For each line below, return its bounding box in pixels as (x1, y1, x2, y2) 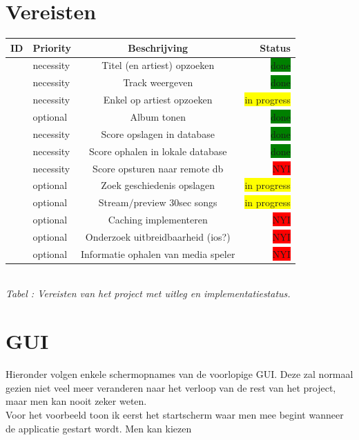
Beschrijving (128, 40, 188, 54)
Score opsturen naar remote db (93, 161, 224, 175)
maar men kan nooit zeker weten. (6, 394, 147, 408)
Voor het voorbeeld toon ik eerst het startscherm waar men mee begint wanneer (6, 407, 344, 421)
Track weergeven (123, 75, 193, 90)
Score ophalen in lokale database (88, 143, 227, 158)
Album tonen (130, 110, 186, 123)
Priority (32, 40, 72, 54)
